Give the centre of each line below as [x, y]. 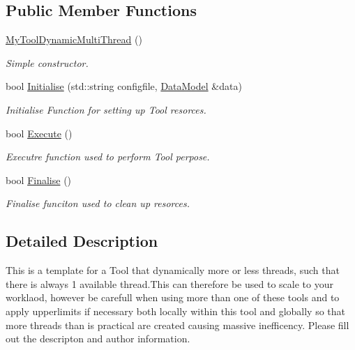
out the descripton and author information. [98, 338]
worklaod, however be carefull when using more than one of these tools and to [173, 297]
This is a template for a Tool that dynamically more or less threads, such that [173, 270]
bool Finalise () [39, 180]
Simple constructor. [47, 62]
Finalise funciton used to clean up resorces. [98, 203]
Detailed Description [82, 241]
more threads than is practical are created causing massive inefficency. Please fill [177, 325]
